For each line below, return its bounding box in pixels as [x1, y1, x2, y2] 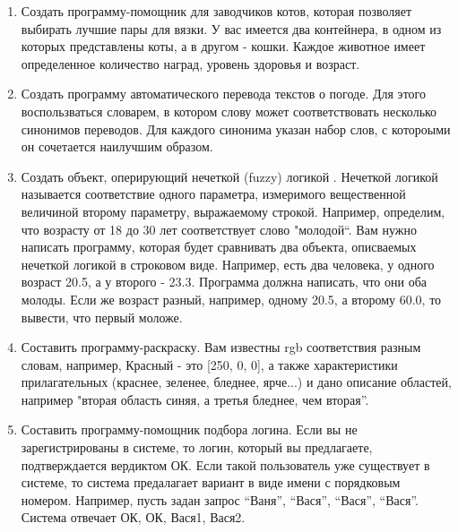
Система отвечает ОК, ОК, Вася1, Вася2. [21, 508, 246, 527]
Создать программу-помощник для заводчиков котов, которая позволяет [21, 2, 412, 20]
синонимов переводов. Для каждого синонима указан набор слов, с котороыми [21, 119, 451, 138]
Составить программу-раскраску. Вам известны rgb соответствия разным [21, 338, 421, 356]
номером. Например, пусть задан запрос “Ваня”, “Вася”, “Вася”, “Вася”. [21, 490, 419, 509]
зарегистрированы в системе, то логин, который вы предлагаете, [21, 438, 373, 457]
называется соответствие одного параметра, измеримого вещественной [21, 184, 406, 203]
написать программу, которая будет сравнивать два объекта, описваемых [21, 237, 417, 256]
